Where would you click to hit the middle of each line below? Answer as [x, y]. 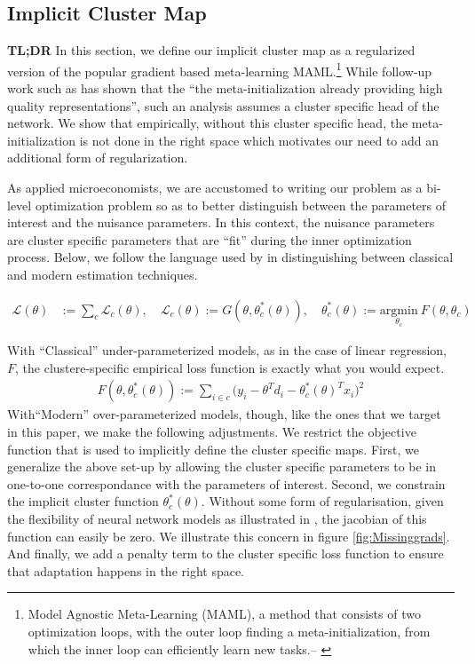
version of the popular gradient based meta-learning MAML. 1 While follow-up [220, 69]
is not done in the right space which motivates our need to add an [259, 140]
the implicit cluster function [83, 501]
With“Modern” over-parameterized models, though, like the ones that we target [224, 414]
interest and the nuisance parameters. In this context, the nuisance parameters [221, 222]
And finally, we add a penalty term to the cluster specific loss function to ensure [226, 553]
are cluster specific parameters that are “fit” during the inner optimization [210, 239]
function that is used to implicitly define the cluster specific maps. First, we [213, 449]
